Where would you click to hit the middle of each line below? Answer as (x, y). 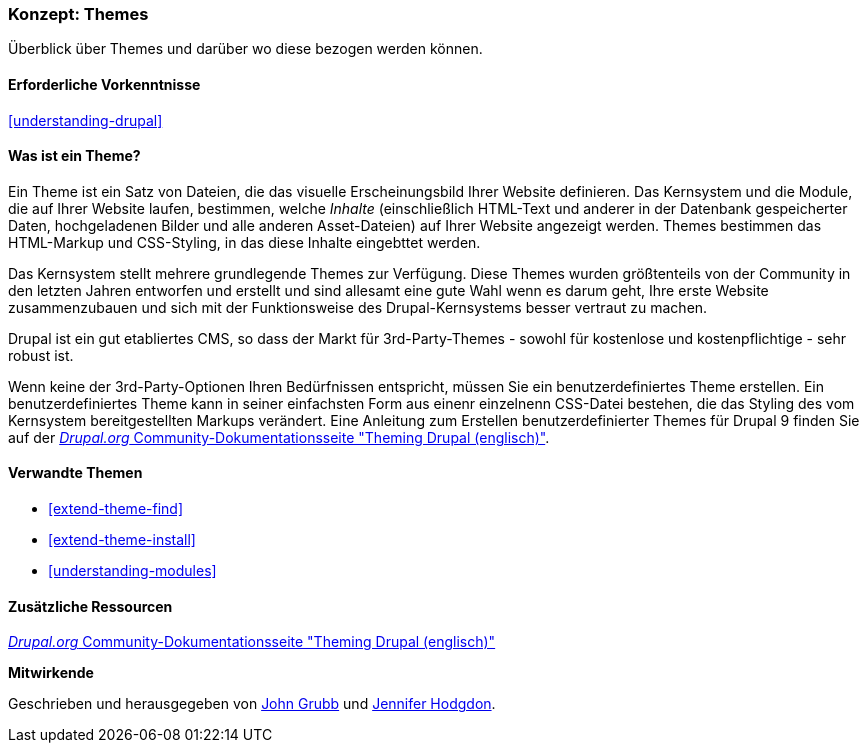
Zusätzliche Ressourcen (90, 606)
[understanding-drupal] (85, 120)
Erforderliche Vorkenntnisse (104, 84)
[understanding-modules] (132, 571)
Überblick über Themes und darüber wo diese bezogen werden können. (245, 49)
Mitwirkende (51, 673)
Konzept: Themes (78, 14)
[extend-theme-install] (122, 540)
